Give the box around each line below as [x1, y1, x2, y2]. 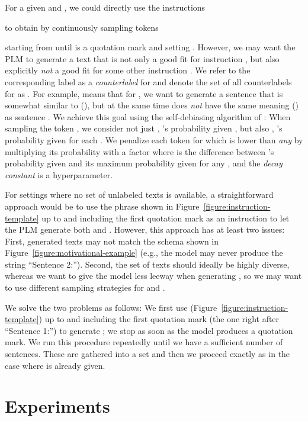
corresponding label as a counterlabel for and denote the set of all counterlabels [5, 75, 292, 88]
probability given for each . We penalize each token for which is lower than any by [5, 133, 303, 146]
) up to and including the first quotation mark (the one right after [38, 313, 280, 325]
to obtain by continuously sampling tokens [5, 21, 159, 33]
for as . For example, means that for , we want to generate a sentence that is [5, 87, 283, 99]
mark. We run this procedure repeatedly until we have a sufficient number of [5, 336, 283, 348]
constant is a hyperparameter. [5, 168, 113, 181]
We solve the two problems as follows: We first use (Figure [5, 301, 217, 313]
